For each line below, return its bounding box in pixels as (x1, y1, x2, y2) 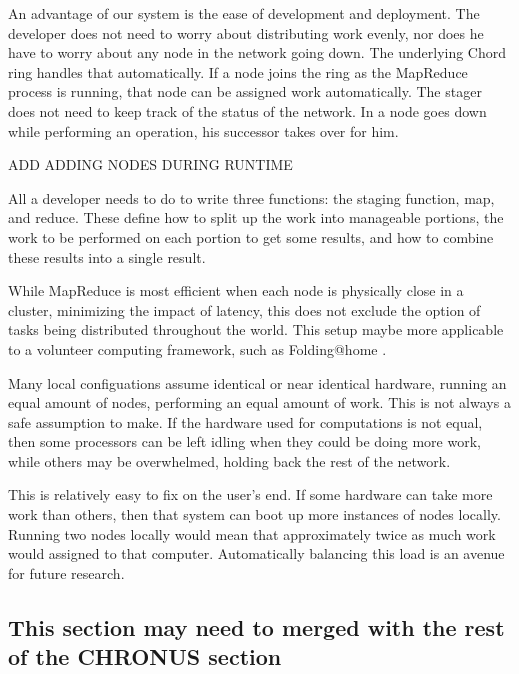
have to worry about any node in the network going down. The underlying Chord (8, 42, 507, 63)
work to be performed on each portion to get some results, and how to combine (8, 226, 494, 247)
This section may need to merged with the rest (8, 611, 505, 642)
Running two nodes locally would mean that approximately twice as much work (8, 523, 496, 544)
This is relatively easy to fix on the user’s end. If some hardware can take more (8, 484, 493, 505)
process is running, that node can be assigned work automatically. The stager (8, 81, 482, 102)
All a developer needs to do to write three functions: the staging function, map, (8, 187, 495, 208)
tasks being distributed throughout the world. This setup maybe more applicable (8, 319, 504, 340)
